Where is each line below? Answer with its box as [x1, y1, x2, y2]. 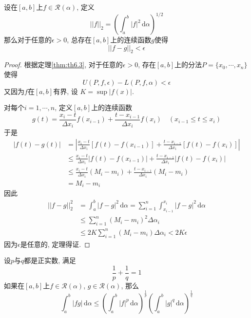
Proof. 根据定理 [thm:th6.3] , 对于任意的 [4, 59, 123, 70]
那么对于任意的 [4, 35, 52, 45]
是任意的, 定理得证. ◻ [20, 239, 90, 249]
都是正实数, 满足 [24, 255, 76, 265]
